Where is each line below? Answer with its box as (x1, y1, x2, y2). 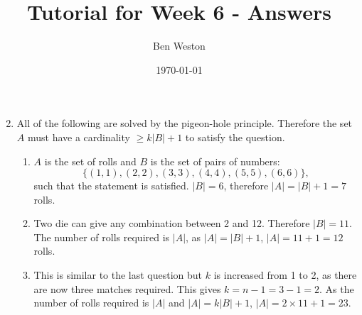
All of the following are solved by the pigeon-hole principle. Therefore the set (16, 116, 353, 131)
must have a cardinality (27, 129, 130, 144)
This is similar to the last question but (33, 267, 203, 282)
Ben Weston (153, 38, 206, 53)
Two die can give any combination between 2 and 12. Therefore (33, 216, 310, 231)
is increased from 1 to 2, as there (213, 267, 357, 282)
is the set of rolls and (44, 153, 137, 168)
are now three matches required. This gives (33, 281, 221, 296)
